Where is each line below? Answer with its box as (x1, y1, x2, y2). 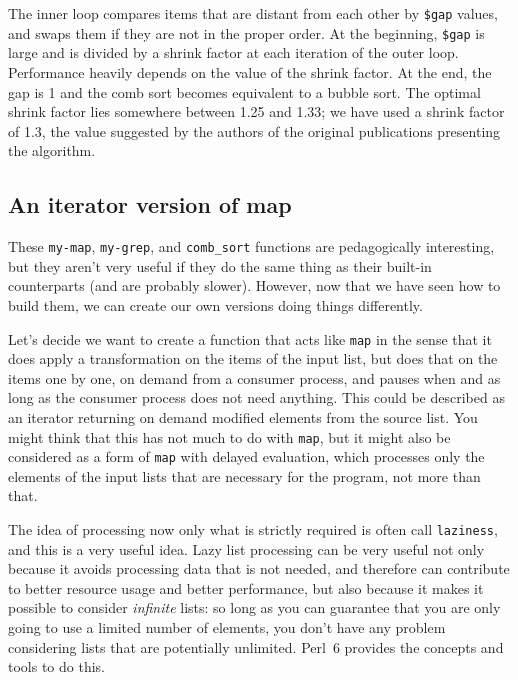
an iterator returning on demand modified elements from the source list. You (8, 406, 478, 427)
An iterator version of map (8, 189, 292, 220)
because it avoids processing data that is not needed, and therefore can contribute (8, 558, 510, 579)
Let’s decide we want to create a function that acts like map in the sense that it (8, 328, 492, 349)
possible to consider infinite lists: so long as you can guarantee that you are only (8, 597, 501, 618)
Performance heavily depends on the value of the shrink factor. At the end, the (8, 61, 492, 82)
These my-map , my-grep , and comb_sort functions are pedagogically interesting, (8, 236, 495, 257)
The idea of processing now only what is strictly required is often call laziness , (8, 519, 498, 540)
